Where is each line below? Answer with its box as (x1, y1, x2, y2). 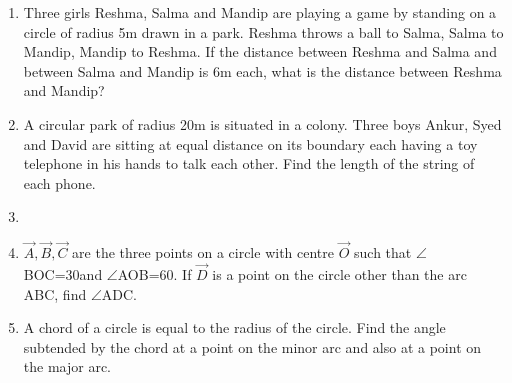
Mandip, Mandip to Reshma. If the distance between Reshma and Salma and (23, 41, 497, 62)
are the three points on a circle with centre (72, 242, 335, 263)
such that (354, 242, 412, 263)
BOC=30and (23, 263, 103, 284)
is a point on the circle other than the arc (212, 263, 467, 284)
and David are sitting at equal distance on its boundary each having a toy (23, 133, 478, 154)
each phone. (23, 172, 96, 193)
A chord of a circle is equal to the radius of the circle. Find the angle (23, 317, 446, 338)
